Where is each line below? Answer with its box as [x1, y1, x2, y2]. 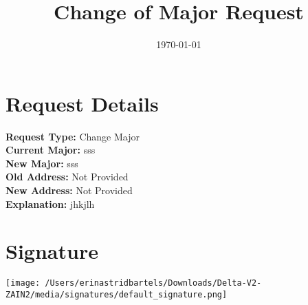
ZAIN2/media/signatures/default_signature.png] [5, 290, 228, 299]
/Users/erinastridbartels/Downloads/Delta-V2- [45, 278, 262, 288]
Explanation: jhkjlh [5, 196, 95, 211]
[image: [5, 278, 41, 288]
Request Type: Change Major [5, 129, 140, 143]
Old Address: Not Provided [5, 169, 129, 184]
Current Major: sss [5, 143, 96, 157]
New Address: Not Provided [5, 183, 133, 198]
